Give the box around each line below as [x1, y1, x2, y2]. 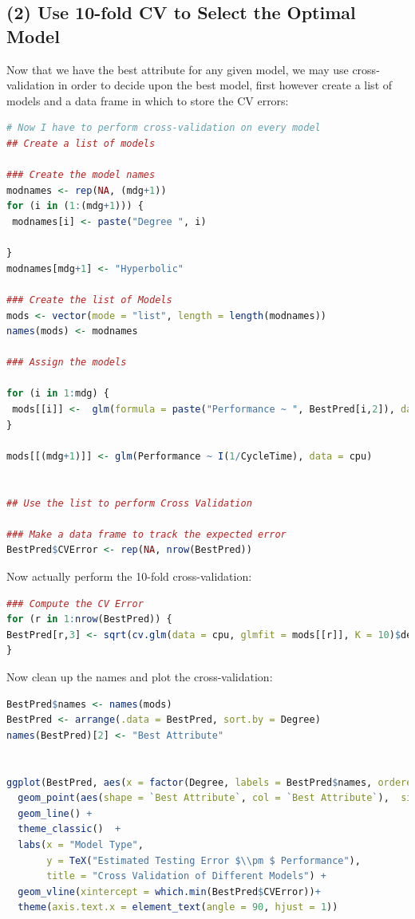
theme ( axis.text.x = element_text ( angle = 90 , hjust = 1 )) [18, 901, 338, 913]
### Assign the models [6, 357, 127, 369]
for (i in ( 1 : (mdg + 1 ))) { [6, 200, 144, 212]
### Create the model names [6, 169, 156, 181]
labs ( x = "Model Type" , [18, 838, 144, 850]
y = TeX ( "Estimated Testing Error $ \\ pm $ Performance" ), [46, 854, 361, 866]
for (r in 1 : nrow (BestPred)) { [6, 613, 172, 625]
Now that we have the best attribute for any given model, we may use [6, 61, 349, 77]
